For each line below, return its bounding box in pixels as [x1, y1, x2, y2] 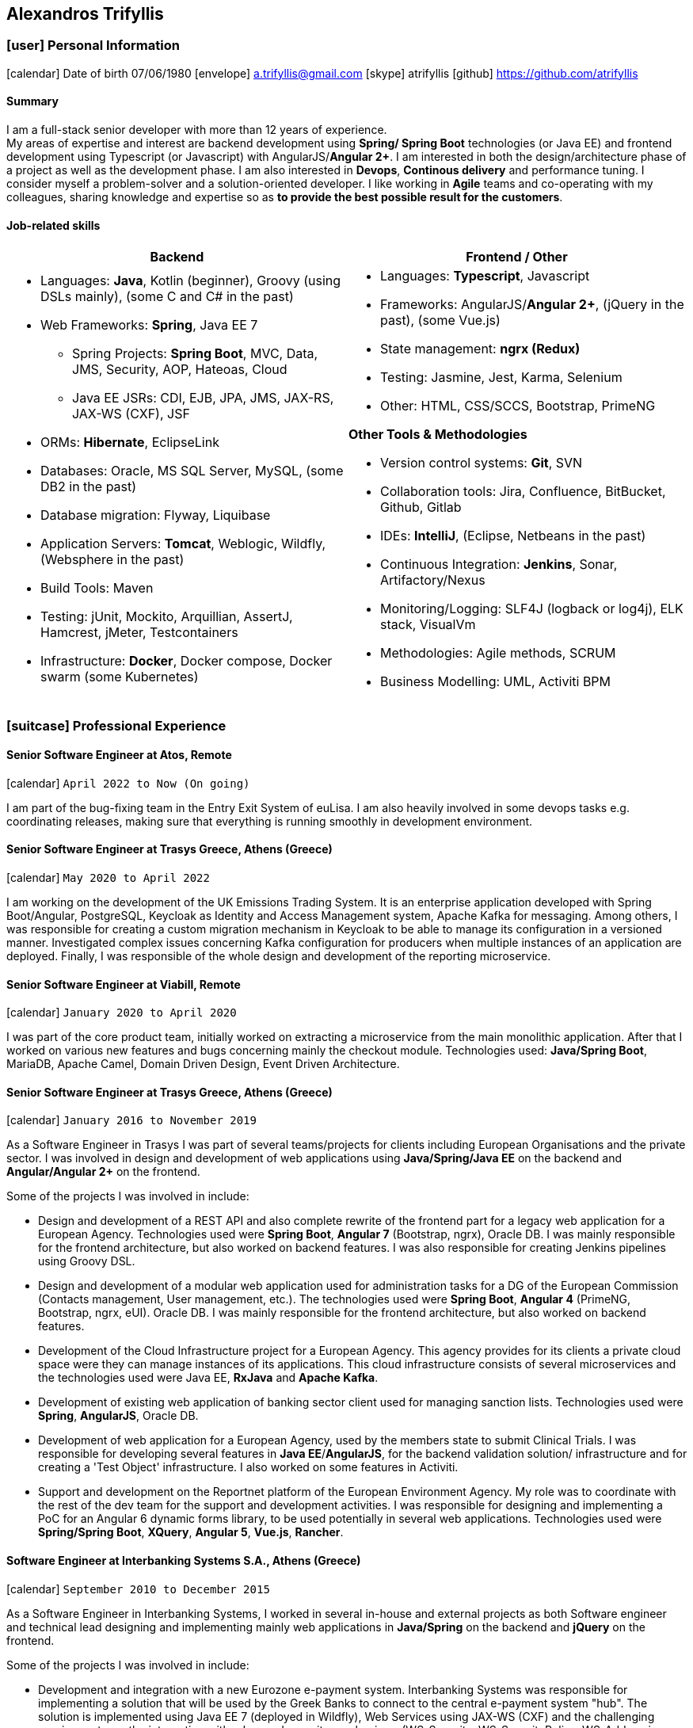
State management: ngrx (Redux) [380, 341, 581, 357]
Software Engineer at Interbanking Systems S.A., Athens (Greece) [6, 1554, 361, 1568]
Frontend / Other [466, 249, 568, 265]
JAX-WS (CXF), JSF [72, 406, 190, 422]
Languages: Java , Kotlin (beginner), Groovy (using [40, 273, 341, 289]
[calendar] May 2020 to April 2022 [6, 871, 210, 885]
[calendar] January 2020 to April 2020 [6, 1005, 237, 1020]
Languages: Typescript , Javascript [380, 268, 590, 284]
